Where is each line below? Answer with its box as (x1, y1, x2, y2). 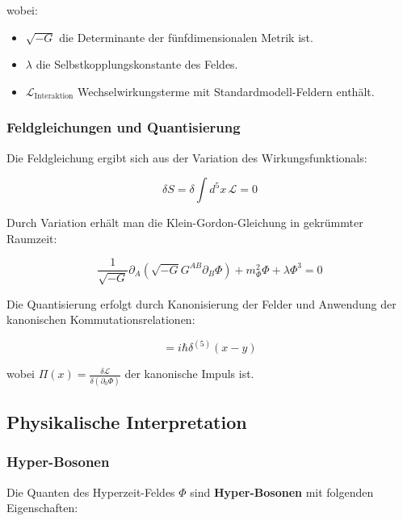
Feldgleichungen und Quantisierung (6, 117, 241, 137)
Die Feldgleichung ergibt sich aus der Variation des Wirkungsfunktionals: (6, 149, 367, 166)
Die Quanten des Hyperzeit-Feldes (6, 483, 175, 500)
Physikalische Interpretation (6, 410, 247, 435)
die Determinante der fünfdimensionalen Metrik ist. (59, 28, 313, 45)
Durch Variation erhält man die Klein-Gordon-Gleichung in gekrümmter (6, 214, 363, 231)
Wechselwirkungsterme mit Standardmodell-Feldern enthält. (77, 82, 375, 99)
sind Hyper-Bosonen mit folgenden (190, 483, 374, 500)
